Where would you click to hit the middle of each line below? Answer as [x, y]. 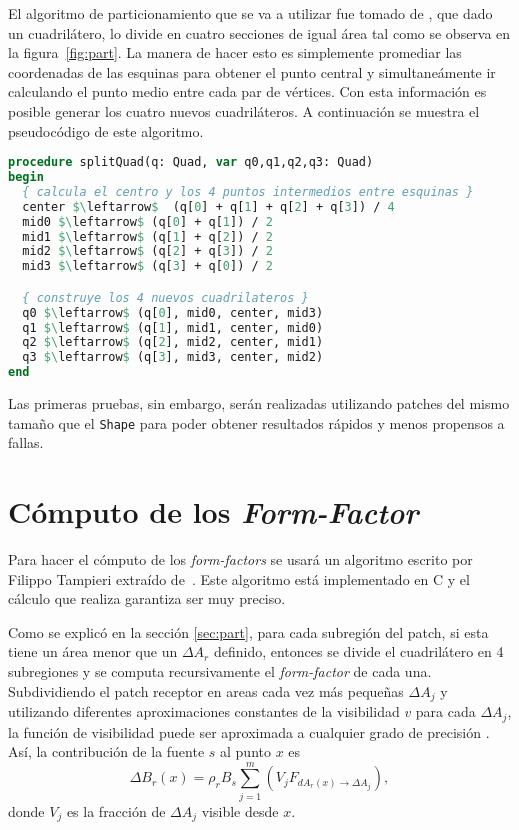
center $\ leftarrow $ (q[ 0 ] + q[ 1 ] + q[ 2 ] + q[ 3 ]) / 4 [208, 206]
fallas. [26, 442]
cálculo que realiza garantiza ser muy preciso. [147, 598]
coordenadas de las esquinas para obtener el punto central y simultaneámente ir [252, 71]
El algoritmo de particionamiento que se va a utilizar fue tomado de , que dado [250, 13]
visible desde [240, 810]
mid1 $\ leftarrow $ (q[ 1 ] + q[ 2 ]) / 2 [147, 236]
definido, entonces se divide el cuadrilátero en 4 [358, 651]
